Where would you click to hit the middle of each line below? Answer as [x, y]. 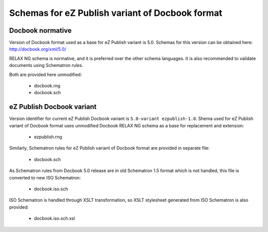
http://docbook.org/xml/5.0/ [38, 49]
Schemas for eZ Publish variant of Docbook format [116, 13]
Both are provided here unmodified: [45, 74]
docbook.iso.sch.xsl [55, 219]
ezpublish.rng [48, 137]
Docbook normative [40, 30]
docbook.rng [47, 86]
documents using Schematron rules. [46, 65]
